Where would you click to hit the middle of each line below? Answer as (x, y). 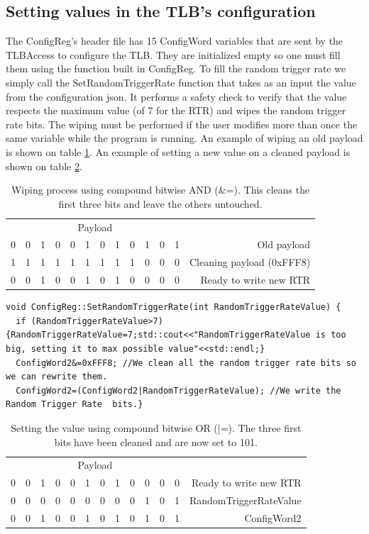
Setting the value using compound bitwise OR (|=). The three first (156, 427)
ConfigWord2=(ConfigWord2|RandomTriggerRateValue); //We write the (178, 390)
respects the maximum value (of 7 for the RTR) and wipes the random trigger (176, 110)
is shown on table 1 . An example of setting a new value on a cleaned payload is (178, 151)
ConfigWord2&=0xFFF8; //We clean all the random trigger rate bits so (186, 363)
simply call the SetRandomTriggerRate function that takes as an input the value (181, 82)
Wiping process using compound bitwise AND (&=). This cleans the (160, 190)
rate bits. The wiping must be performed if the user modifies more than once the (182, 124)
